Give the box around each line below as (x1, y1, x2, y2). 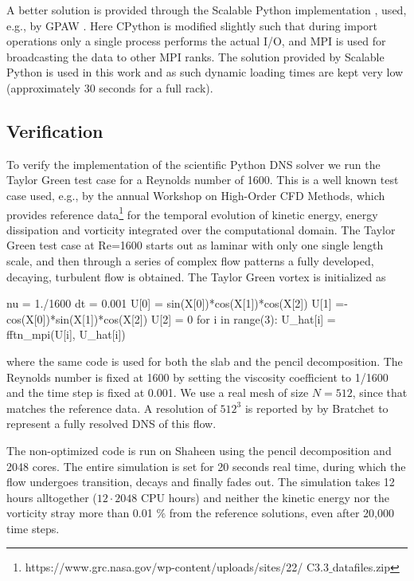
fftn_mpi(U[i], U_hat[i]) (6, 326, 126, 343)
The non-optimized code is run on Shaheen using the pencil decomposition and (6, 442, 392, 458)
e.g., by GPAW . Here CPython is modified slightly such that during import (6, 17, 378, 33)
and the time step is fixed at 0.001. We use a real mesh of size (6, 384, 309, 401)
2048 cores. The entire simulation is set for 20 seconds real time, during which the (6, 457, 406, 474)
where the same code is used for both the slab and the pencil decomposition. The (6, 352, 403, 369)
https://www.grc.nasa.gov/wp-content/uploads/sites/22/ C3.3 (25, 559, 329, 575)
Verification (6, 118, 103, 143)
